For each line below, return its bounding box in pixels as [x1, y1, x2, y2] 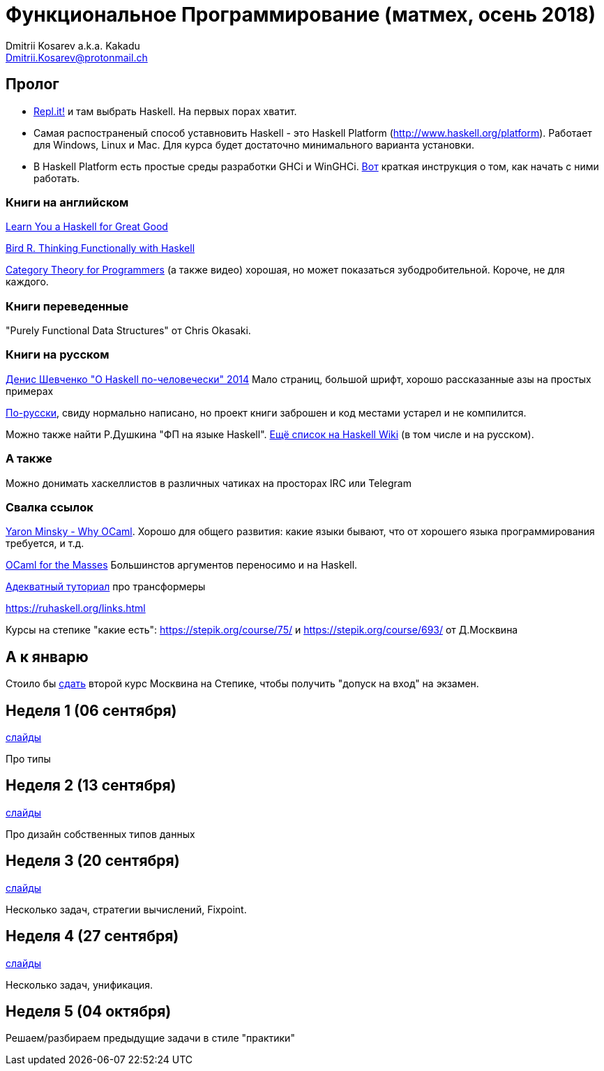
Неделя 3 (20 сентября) [6, 852, 180, 870]
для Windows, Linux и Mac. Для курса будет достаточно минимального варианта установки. [33, 138, 474, 151]
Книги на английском [6, 195, 129, 209]
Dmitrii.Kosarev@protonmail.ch [6, 51, 148, 63]
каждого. [6, 276, 49, 288]
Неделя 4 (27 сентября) [6, 927, 179, 945]
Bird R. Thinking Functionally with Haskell [6, 242, 195, 255]
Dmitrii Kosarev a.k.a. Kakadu [6, 39, 140, 52]
